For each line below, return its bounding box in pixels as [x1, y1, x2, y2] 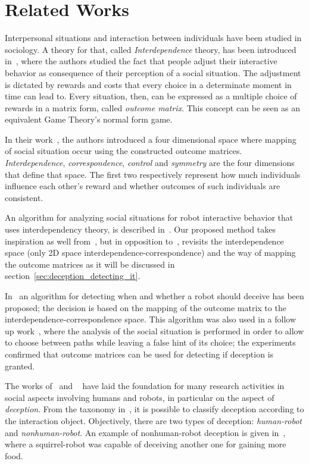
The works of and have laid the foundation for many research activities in [5, 380, 285, 392]
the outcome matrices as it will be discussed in [5, 258, 175, 270]
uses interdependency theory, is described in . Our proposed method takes [5, 223, 276, 236]
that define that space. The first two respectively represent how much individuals [5, 168, 301, 180]
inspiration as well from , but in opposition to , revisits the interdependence [5, 234, 284, 247]
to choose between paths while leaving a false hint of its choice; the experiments [5, 336, 296, 349]
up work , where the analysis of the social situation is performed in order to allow [5, 324, 304, 337]
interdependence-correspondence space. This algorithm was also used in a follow [5, 313, 296, 325]
